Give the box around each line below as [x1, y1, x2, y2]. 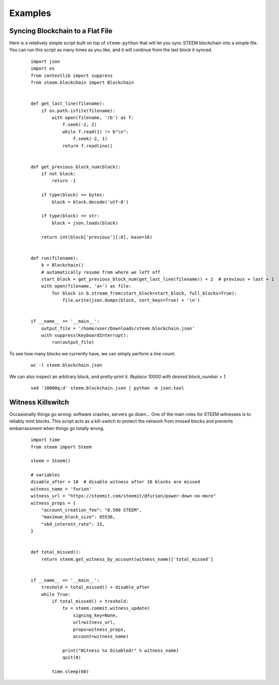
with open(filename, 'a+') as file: [41, 284, 131, 289]
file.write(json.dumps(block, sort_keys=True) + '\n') [62, 298, 200, 303]
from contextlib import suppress [31, 73, 113, 78]
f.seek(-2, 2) [62, 122, 97, 127]
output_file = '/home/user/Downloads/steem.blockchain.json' [41, 325, 195, 331]
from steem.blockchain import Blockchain [31, 80, 134, 85]
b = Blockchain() [41, 262, 84, 268]
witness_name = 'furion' [31, 486, 92, 492]
